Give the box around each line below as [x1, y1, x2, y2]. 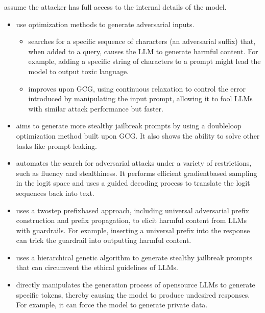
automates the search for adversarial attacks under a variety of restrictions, [16, 158, 252, 168]
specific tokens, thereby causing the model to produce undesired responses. [16, 289, 250, 300]
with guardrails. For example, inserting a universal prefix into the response [16, 225, 250, 235]
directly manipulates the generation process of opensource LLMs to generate [16, 279, 255, 290]
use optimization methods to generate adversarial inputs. [16, 18, 195, 29]
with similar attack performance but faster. [28, 103, 163, 114]
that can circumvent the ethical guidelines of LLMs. [16, 262, 178, 273]
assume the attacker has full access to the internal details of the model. [4, 2, 227, 12]
